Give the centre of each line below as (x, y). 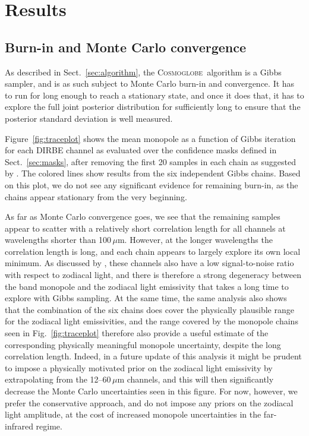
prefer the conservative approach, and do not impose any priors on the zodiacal (149, 402)
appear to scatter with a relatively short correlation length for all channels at (145, 228)
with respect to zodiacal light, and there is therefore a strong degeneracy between (153, 275)
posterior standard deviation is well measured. (89, 118)
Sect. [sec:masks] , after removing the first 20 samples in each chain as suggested (150, 161)
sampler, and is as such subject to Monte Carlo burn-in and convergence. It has (150, 83)
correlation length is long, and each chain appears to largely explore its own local (153, 251)
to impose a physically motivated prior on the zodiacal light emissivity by (139, 367)
